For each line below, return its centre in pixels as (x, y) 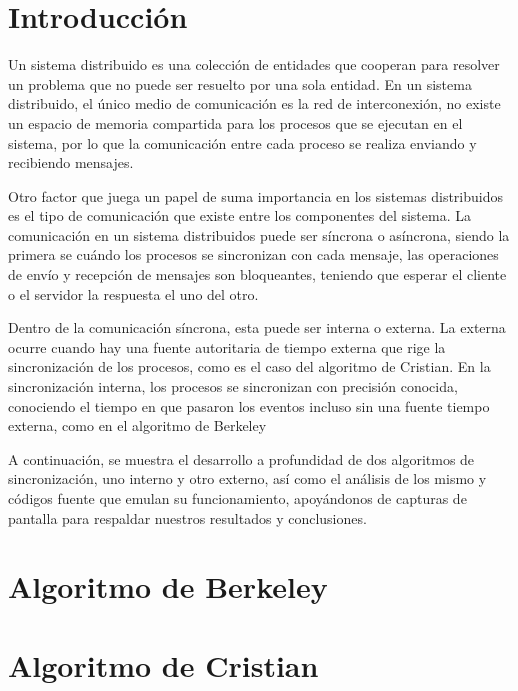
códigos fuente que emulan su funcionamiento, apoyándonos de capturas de (237, 498)
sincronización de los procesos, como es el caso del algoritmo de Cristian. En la (249, 366)
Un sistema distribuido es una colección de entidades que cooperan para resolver (254, 64)
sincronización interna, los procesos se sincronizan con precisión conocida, (233, 386)
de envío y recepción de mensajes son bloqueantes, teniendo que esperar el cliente (257, 274)
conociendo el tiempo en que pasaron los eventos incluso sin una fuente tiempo (249, 405)
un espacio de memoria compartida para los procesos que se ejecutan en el (235, 122)
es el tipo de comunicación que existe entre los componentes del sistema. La (239, 215)
